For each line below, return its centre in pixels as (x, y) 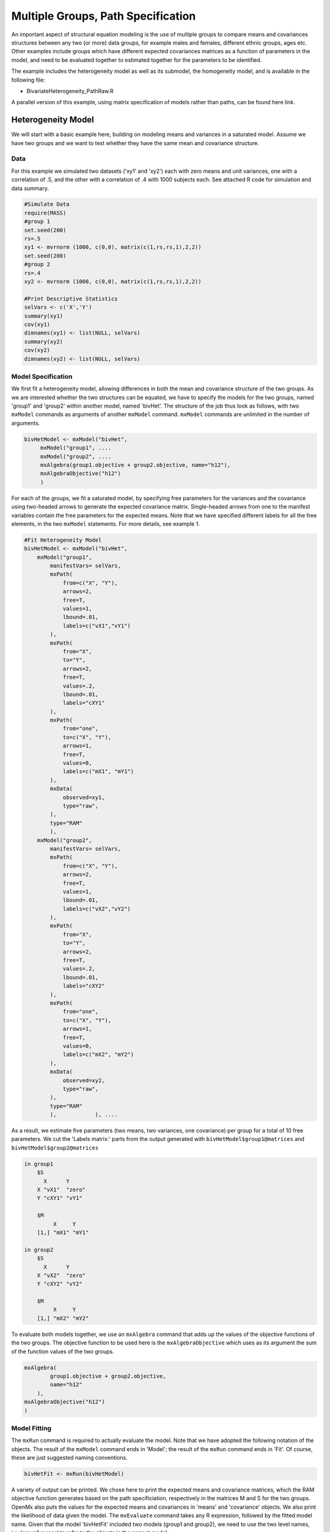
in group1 (39, 1164)
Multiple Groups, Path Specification (104, 16)
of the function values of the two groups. (63, 1351)
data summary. (30, 188)
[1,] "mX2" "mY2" (63, 1318)
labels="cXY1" (84, 703)
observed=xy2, (84, 1080)
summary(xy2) (44, 341)
